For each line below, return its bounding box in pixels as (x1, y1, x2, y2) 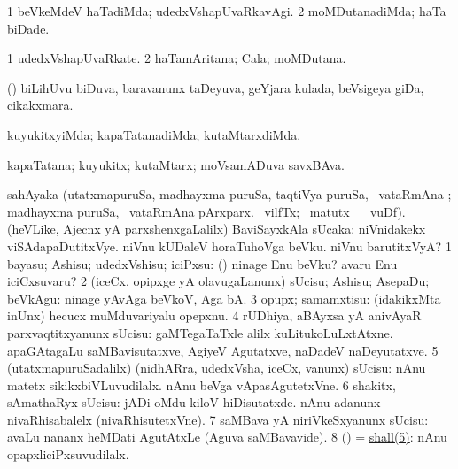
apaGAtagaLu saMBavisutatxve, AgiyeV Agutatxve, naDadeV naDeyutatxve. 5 (7, 341, 439, 359)
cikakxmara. (7, 96, 74, 114)
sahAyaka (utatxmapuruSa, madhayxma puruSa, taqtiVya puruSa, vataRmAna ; (7, 185, 452, 204)
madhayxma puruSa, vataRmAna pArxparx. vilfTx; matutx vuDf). (7, 202, 406, 220)
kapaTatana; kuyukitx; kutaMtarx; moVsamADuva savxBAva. (7, 155, 345, 173)
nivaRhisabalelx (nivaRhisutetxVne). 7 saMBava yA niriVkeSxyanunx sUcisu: (7, 410, 429, 428)
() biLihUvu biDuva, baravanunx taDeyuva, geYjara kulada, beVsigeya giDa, (7, 78, 424, 96)
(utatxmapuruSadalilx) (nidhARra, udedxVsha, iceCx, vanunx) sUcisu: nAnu (7, 358, 426, 377)
